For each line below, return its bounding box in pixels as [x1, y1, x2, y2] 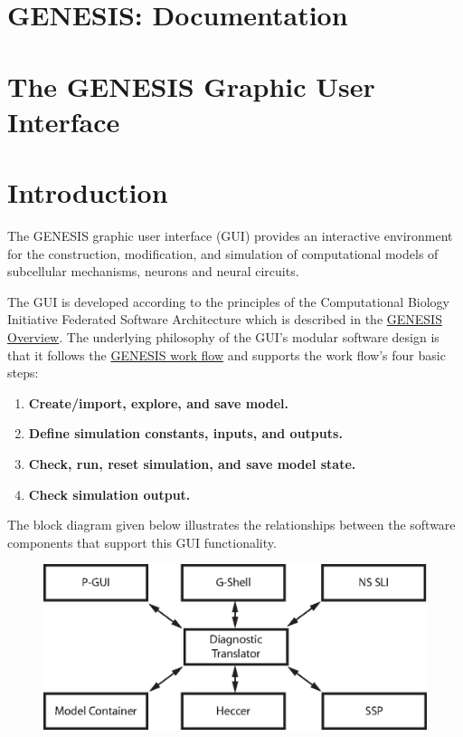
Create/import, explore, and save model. [28, 393, 288, 412]
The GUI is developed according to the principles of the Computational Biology [7, 292, 449, 311]
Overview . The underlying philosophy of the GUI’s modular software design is [7, 328, 439, 347]
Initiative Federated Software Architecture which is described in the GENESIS [7, 310, 442, 329]
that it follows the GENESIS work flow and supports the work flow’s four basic [7, 345, 446, 364]
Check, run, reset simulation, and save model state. [28, 455, 356, 473]
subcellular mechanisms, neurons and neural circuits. [7, 262, 299, 281]
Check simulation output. [28, 484, 191, 503]
